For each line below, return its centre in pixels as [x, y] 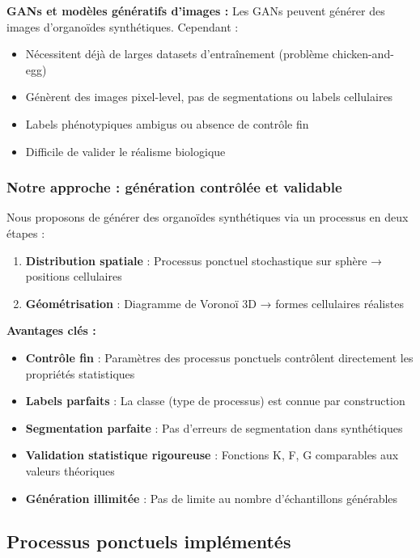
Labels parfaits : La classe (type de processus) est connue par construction [215, 401]
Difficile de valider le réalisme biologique [125, 151]
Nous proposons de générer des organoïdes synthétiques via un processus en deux [208, 217]
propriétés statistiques [80, 373]
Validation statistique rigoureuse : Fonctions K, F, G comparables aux [212, 455]
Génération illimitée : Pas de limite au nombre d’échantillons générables [212, 498]
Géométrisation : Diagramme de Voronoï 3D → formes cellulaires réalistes [214, 303]
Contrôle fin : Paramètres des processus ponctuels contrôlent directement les [219, 357]
